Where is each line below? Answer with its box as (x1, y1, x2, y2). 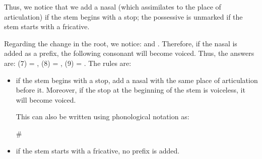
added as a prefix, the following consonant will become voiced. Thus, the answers (4, 48, 254, 58)
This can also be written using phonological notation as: (16, 111, 189, 122)
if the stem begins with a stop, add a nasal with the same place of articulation (16, 74, 258, 85)
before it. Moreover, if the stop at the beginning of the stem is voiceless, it (16, 85, 245, 95)
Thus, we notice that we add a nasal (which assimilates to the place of (4, 2, 221, 12)
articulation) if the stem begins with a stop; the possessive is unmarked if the (4, 11, 243, 22)
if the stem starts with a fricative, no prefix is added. (16, 145, 180, 155)
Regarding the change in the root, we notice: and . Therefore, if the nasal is (4, 38, 237, 48)
